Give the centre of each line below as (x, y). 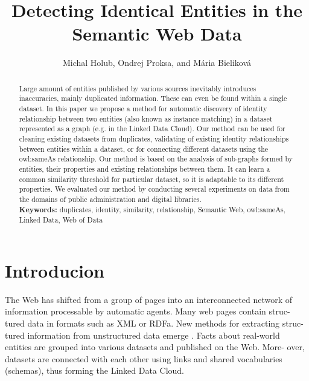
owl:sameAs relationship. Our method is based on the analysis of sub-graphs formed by (156, 159)
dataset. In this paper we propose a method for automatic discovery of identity (143, 109)
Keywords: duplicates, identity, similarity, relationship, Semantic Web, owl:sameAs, (152, 209)
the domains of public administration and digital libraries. (110, 199)
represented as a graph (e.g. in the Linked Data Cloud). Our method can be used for (152, 129)
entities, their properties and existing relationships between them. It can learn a (145, 168)
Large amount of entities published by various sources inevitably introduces (138, 88)
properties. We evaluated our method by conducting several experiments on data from (154, 189)
